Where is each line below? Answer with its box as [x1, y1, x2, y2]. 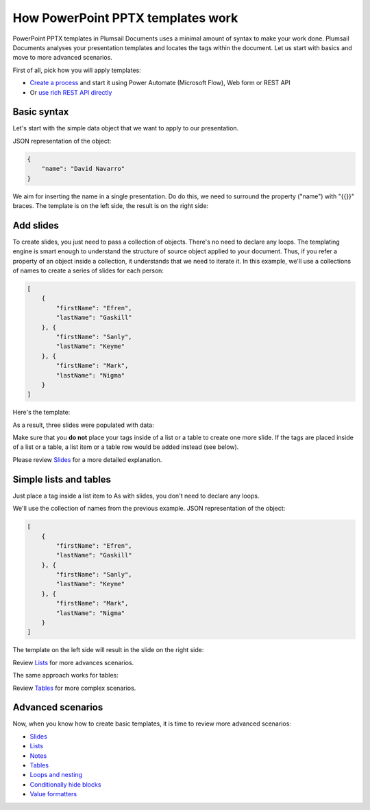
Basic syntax [12, 106, 69, 118]
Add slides [12, 220, 60, 231]
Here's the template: [12, 408, 71, 417]
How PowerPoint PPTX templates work [12, 10, 238, 25]
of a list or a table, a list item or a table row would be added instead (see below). [12, 443, 239, 451]
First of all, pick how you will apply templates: [12, 66, 142, 74]
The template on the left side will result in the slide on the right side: [12, 646, 204, 654]
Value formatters [29, 790, 77, 798]
